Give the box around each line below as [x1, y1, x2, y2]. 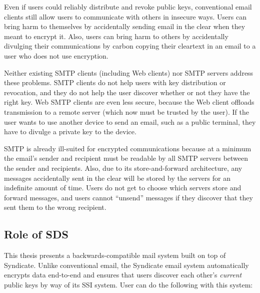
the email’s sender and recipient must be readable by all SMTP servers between [4, 153, 248, 163]
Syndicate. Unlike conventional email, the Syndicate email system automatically [4, 259, 249, 270]
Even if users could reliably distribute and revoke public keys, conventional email [4, 2, 252, 12]
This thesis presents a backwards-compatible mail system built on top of [4, 250, 226, 260]
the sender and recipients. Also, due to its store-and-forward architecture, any [4, 162, 242, 173]
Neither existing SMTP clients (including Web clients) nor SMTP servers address [4, 67, 253, 78]
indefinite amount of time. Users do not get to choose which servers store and [4, 182, 241, 193]
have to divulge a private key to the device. [4, 126, 136, 137]
